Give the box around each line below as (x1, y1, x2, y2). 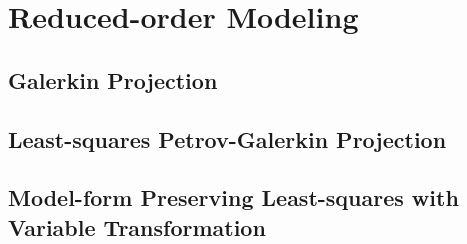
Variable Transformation (8, 211, 266, 242)
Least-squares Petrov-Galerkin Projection (8, 123, 447, 154)
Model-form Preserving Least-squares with (8, 182, 459, 213)
